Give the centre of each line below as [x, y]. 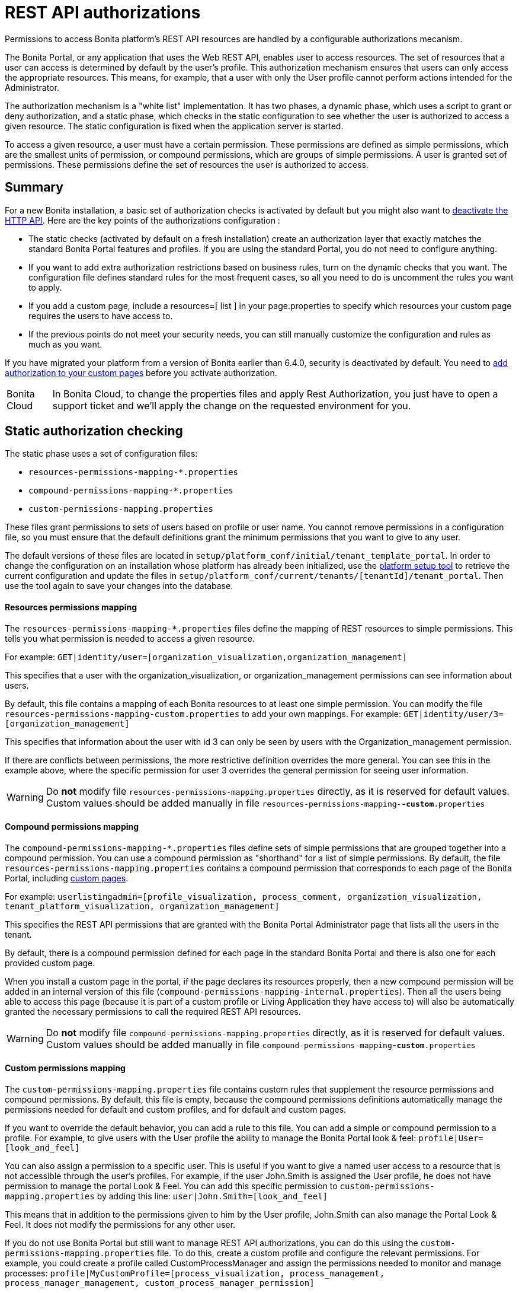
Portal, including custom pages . [67, 878]
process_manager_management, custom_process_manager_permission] [160, 1283]
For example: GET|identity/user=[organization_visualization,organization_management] [206, 657]
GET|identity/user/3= [454, 714]
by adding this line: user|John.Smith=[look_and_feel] [212, 1196]
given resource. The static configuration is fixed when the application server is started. [174, 126]
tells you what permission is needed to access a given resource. [130, 638]
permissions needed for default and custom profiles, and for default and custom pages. [176, 1110]
